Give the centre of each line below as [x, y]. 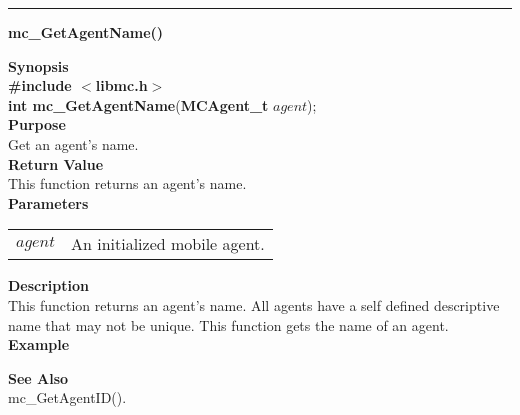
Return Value [56, 163]
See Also [38, 377]
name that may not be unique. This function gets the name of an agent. [228, 324]
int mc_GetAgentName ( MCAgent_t [138, 104]
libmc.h [121, 85]
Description [49, 285]
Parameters [48, 202]
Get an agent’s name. [73, 143]
